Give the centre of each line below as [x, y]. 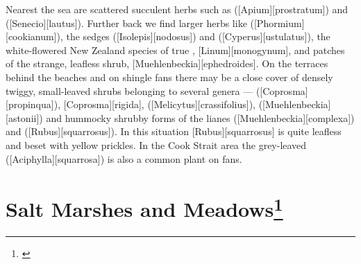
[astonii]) [24, 117]
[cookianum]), [34, 36]
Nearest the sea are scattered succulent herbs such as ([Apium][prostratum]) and [177, 9]
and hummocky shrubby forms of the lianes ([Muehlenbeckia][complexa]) [200, 117]
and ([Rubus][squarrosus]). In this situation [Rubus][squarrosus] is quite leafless [174, 131]
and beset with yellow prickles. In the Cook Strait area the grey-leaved [156, 144]
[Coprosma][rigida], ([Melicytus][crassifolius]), [159, 104]
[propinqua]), [33, 104]
